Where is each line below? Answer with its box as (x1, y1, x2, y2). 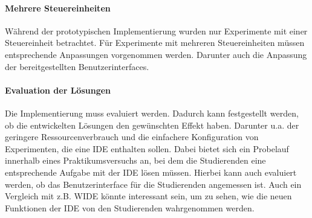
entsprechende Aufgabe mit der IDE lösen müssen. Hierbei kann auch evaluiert (5, 165, 297, 178)
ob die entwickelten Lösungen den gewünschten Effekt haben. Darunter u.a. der (5, 118, 299, 131)
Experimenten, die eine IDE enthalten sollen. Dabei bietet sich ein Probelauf (5, 142, 289, 155)
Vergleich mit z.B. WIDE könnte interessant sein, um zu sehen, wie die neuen (5, 190, 292, 202)
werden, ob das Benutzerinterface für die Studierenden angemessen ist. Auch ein (5, 178, 302, 190)
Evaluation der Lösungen (5, 83, 111, 96)
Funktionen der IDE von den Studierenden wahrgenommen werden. (5, 201, 255, 214)
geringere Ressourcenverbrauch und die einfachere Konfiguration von (5, 130, 259, 143)
